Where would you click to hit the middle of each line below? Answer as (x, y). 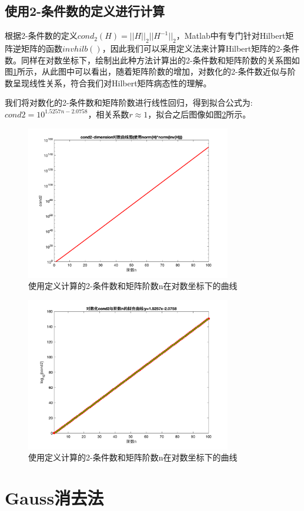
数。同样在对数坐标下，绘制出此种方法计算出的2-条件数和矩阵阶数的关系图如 (152, 60)
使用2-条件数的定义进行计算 (85, 11)
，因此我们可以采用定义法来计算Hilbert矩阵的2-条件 (201, 48)
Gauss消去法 (54, 498)
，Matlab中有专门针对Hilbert (231, 36)
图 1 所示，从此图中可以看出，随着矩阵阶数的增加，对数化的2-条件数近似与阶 (150, 71)
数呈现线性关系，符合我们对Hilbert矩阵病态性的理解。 (108, 83)
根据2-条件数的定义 (41, 36)
